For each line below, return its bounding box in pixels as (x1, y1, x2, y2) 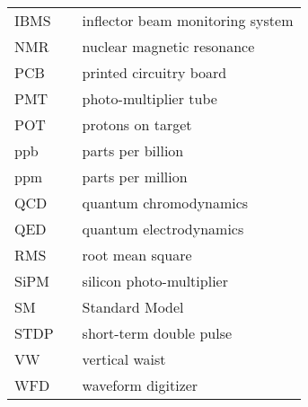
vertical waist (82, 349, 166, 369)
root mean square (82, 244, 192, 265)
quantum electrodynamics (82, 218, 244, 239)
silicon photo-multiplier (82, 270, 228, 291)
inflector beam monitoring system (82, 10, 294, 31)
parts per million (82, 166, 188, 187)
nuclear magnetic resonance (82, 36, 255, 57)
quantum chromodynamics (82, 192, 249, 213)
